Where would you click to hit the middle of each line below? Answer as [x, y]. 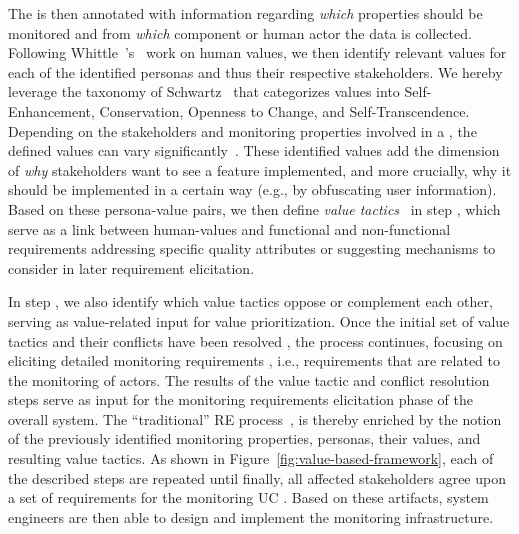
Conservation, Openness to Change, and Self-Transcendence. [284, 110]
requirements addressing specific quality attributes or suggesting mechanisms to [252, 248]
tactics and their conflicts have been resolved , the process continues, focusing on [255, 340]
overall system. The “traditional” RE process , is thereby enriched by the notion [255, 418]
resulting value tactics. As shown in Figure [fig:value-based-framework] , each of [251, 458]
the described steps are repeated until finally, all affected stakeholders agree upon [257, 477]
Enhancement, [51, 110]
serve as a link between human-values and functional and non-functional [229, 228]
